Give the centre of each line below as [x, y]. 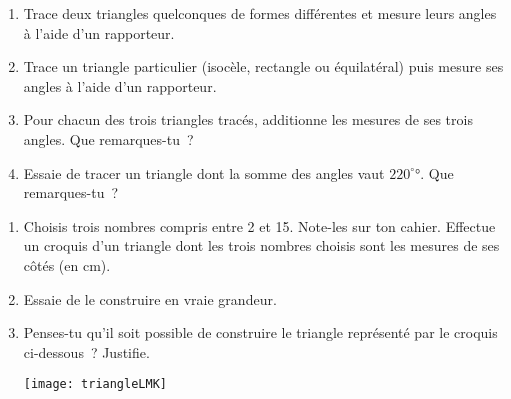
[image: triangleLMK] [95, 384]
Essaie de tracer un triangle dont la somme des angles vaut [204, 172]
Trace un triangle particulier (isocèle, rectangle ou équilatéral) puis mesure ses [263, 66]
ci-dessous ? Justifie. [86, 351]
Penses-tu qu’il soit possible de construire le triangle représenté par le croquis [260, 332]
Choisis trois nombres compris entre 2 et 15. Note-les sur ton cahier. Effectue [259, 225]
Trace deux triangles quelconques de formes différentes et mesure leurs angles [260, 13]
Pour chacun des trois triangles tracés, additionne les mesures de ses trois [248, 119]
